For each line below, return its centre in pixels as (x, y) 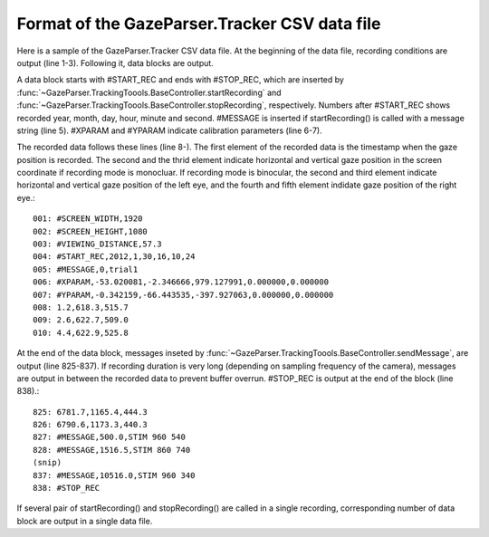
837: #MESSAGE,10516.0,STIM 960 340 (114, 475)
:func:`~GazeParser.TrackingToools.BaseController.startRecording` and (149, 92)
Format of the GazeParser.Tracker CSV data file (199, 24)
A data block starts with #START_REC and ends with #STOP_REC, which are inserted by (180, 80)
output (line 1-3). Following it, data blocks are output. (115, 62)
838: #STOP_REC (67, 488)
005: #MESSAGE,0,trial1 (86, 269)
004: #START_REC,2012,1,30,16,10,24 (114, 257)
